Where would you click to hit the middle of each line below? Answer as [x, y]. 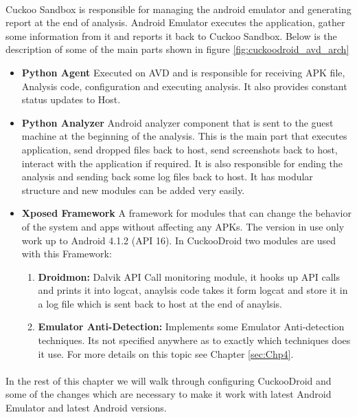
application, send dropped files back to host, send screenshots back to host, [180, 149]
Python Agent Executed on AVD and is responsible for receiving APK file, [183, 72]
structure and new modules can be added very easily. [133, 190]
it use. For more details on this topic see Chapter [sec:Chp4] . [166, 353]
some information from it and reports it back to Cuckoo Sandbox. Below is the [171, 35]
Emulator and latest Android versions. [86, 408]
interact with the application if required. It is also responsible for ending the [182, 163]
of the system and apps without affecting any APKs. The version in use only [183, 226]
